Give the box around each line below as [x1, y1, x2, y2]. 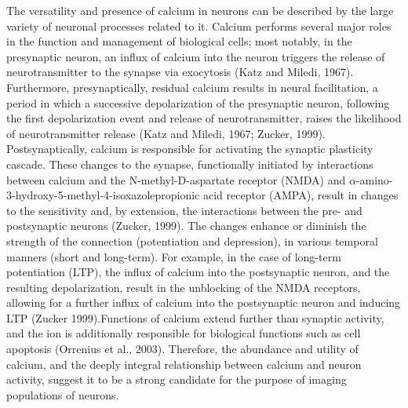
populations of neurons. [6, 386, 119, 403]
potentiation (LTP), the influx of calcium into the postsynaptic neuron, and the [6, 264, 390, 280]
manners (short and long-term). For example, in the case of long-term [6, 248, 341, 264]
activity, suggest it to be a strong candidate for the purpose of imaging [6, 371, 347, 388]
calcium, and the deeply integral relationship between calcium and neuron [6, 355, 362, 372]
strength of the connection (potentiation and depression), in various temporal [6, 232, 378, 249]
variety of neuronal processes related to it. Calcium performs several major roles [6, 17, 392, 34]
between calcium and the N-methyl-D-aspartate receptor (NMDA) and [6, 171, 346, 188]
